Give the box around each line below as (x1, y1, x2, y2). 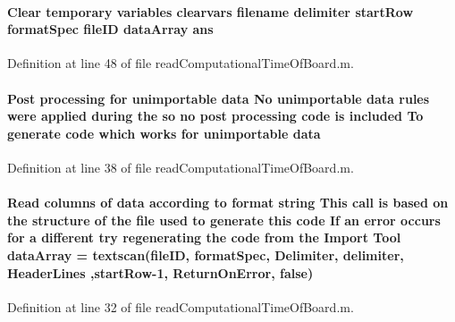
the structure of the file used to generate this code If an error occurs (7, 210, 441, 229)
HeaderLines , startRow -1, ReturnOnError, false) (7, 263, 314, 282)
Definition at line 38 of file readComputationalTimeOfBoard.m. (7, 157, 354, 176)
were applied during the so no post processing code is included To (7, 106, 424, 125)
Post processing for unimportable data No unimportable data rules (7, 89, 430, 107)
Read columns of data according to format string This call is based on (7, 193, 449, 212)
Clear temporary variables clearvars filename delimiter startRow (7, 2, 414, 21)
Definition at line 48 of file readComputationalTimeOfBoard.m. (7, 54, 354, 72)
